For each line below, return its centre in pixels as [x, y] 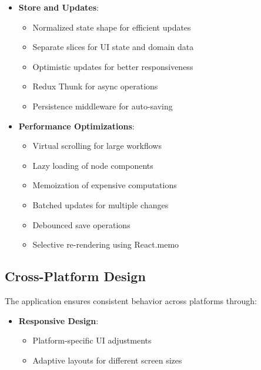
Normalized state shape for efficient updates [112, 27]
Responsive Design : [58, 320]
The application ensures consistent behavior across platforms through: [131, 300]
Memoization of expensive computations [105, 185]
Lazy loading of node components [93, 165]
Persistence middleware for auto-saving [103, 106]
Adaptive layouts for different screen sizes [107, 360]
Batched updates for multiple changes [101, 204]
